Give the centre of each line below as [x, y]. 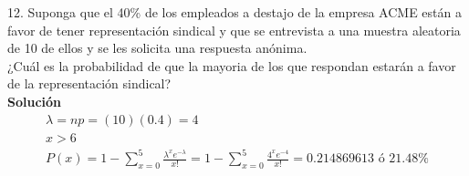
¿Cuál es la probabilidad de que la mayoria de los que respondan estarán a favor [232, 65]
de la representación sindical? [89, 83]
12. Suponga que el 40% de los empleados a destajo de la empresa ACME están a [234, 12]
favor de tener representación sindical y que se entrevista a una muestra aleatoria [234, 30]
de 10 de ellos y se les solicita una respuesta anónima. [157, 48]
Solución [35, 101]
